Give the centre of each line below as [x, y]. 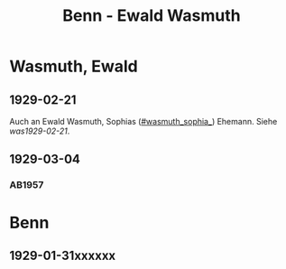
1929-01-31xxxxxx [63, 255]
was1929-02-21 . [40, 131]
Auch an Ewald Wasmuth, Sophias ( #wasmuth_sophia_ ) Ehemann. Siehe [143, 121]
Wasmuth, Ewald [74, 66]
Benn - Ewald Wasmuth [152, 16]
